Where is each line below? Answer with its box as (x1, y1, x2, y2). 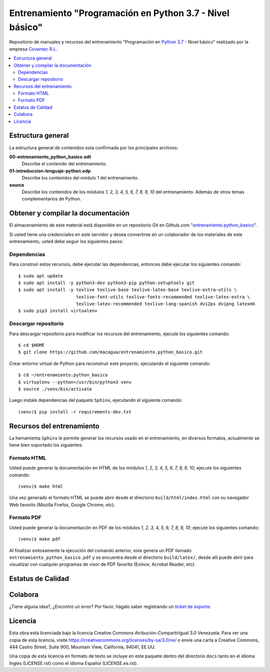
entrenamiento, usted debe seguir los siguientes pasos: (9, 238, 123, 244)
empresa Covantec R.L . (9, 46, 57, 52)
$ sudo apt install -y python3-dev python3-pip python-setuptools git (18, 280, 195, 286)
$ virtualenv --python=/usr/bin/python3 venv (18, 379, 132, 385)
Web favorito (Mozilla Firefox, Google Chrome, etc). (9, 502, 115, 508)
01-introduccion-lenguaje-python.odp (9, 168, 91, 174)
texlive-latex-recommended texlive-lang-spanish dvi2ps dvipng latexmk (75, 301, 255, 307)
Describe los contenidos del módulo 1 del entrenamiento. (21, 175, 139, 181)
